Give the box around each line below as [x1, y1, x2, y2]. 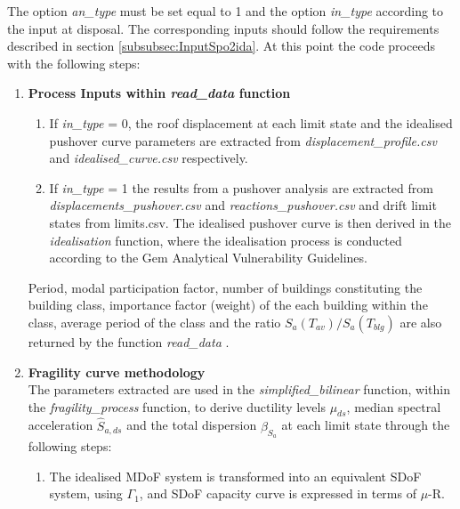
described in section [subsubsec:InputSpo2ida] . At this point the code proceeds [7, 36, 435, 55]
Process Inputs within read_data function [28, 84, 291, 102]
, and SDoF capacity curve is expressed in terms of [139, 484, 416, 503]
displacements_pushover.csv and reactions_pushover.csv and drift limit [49, 196, 437, 214]
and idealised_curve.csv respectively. [49, 149, 248, 167]
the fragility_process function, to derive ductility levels [28, 397, 326, 416]
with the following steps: [7, 53, 141, 72]
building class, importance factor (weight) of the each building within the [28, 295, 428, 314]
